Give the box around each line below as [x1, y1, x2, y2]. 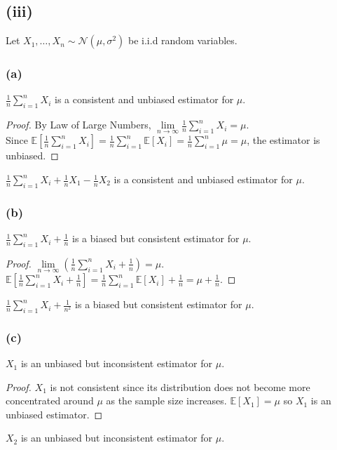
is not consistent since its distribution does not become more [50, 379, 310, 394]
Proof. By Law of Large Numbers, [6, 117, 151, 132]
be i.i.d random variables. [128, 33, 238, 48]
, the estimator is [247, 133, 320, 147]
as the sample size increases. [106, 393, 227, 408]
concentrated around [6, 393, 94, 408]
